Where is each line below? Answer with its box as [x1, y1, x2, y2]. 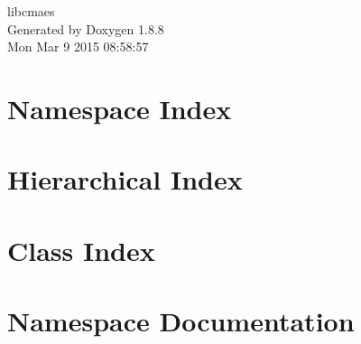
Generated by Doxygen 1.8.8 [7, 19, 164, 38]
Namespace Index [7, 89, 232, 126]
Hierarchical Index [7, 161, 243, 198]
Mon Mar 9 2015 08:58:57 [7, 37, 149, 56]
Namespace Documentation [7, 302, 355, 339]
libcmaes [7, 2, 55, 20]
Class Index [7, 231, 155, 268]
